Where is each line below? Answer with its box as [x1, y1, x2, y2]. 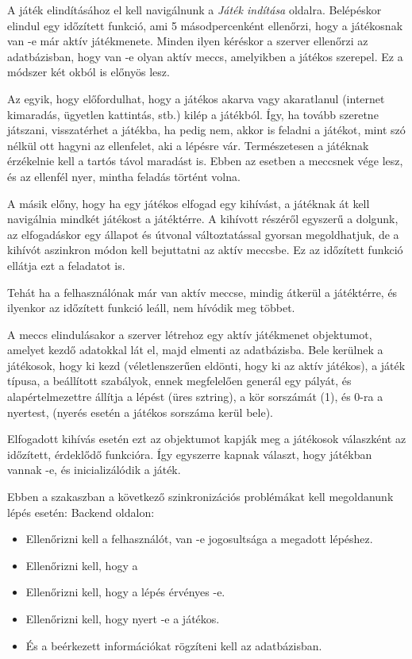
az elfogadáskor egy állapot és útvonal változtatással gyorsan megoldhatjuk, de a [7, 225, 399, 242]
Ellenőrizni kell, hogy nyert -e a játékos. [25, 611, 220, 626]
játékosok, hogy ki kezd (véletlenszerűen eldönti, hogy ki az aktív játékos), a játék [7, 356, 406, 373]
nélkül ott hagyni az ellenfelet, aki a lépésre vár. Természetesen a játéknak [7, 137, 369, 153]
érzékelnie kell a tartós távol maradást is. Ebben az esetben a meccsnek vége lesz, [7, 152, 403, 169]
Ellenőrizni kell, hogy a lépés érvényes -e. [25, 584, 225, 600]
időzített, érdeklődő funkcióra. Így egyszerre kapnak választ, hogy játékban [7, 445, 372, 462]
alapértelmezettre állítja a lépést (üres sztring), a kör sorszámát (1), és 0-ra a [7, 388, 383, 405]
